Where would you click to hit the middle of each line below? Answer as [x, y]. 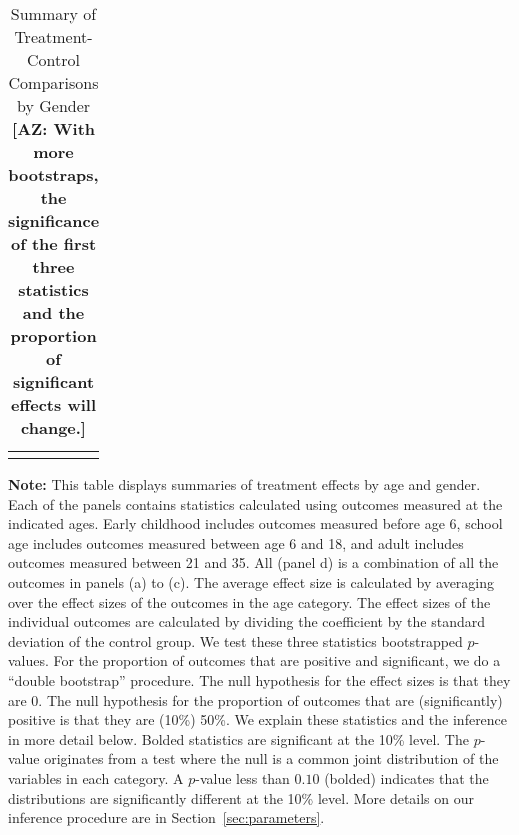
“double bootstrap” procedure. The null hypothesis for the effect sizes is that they [259, 679]
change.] [53, 427]
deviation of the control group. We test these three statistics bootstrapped [235, 640]
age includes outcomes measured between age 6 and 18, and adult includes [236, 542]
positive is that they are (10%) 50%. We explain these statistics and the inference [258, 719]
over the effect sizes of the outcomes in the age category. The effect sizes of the [249, 601]
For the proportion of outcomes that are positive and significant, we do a [277, 660]
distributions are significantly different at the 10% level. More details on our [241, 797]
